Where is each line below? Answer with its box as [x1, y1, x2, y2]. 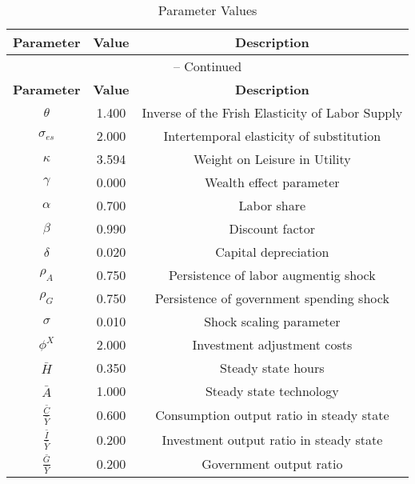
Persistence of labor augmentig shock [168, 266, 376, 284]
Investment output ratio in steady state [162, 430, 383, 449]
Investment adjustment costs [192, 335, 353, 354]
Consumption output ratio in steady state [155, 405, 389, 424]
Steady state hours [220, 358, 325, 377]
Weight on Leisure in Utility [193, 150, 351, 168]
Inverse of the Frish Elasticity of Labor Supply [142, 103, 403, 122]
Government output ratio [202, 454, 343, 474]
